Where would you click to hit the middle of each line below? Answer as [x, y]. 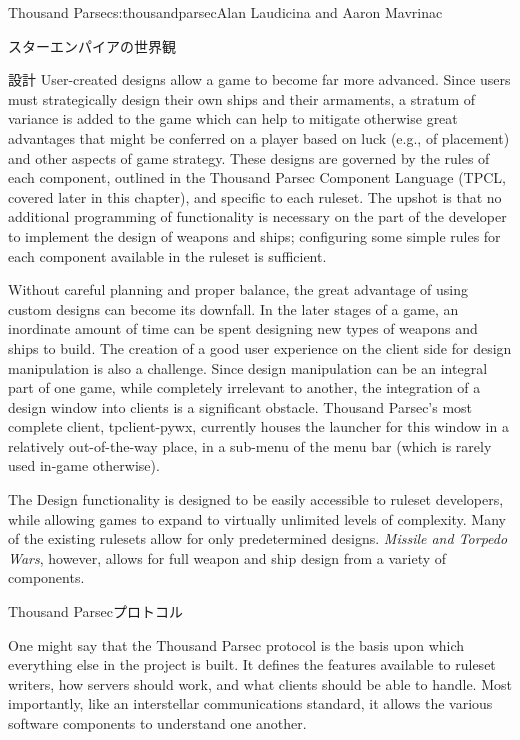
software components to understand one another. [157, 723]
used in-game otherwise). [84, 465]
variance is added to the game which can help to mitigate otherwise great [233, 118]
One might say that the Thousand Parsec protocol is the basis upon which [236, 644]
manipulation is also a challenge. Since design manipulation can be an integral [248, 367]
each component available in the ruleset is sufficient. [167, 255]
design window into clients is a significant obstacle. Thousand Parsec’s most [240, 406]
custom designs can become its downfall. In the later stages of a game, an [233, 308]
